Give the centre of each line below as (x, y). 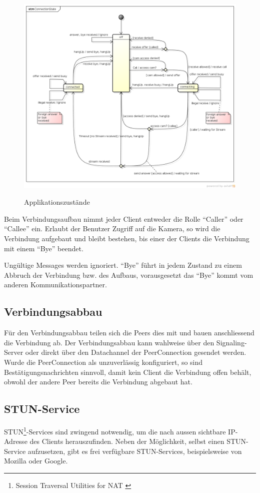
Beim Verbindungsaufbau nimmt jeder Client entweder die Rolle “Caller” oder (124, 218)
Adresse (16, 441)
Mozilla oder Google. (36, 461)
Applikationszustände (57, 202)
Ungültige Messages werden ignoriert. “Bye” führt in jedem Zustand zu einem (123, 265)
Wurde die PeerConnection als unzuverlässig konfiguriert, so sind (103, 362)
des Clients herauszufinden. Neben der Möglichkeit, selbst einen (127, 441)
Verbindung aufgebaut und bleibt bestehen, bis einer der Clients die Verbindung (127, 238)
